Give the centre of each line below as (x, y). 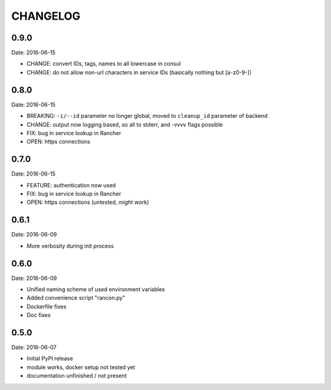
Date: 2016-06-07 (34, 348)
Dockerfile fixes (47, 306)
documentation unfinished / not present (77, 376)
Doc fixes (39, 315)
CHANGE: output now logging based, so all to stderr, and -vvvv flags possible (125, 124)
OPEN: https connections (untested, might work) (88, 202)
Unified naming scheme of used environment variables (96, 289)
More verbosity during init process (70, 246)
